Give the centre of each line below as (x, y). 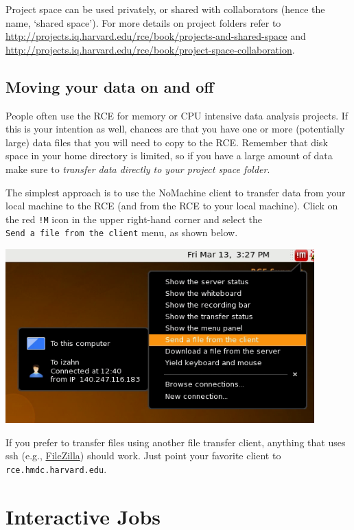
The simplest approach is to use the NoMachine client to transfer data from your (176, 192)
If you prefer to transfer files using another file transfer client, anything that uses (176, 442)
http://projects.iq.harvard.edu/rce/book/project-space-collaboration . (150, 49)
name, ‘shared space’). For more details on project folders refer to (143, 22)
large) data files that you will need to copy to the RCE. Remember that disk (167, 142)
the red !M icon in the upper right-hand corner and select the (134, 219)
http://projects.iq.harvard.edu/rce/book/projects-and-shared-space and (156, 36)
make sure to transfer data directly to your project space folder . (138, 169)
